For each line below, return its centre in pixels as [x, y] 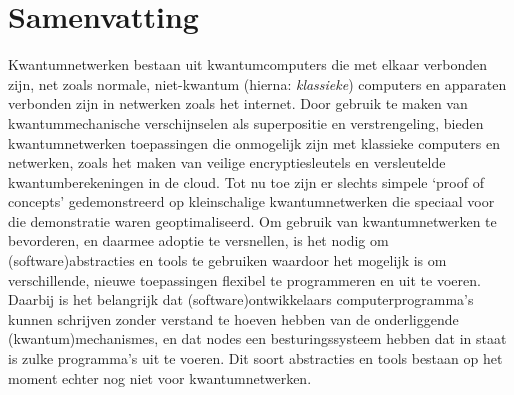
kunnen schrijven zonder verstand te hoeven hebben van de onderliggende [233, 318]
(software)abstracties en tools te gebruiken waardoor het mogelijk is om [227, 260]
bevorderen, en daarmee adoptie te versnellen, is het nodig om [198, 240]
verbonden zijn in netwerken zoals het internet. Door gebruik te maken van [238, 103]
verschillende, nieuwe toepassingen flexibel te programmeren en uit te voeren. [244, 279]
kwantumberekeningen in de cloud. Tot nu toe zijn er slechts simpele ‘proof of [246, 181]
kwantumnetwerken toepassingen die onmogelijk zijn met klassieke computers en [254, 142]
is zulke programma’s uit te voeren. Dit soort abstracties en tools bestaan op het [255, 358]
